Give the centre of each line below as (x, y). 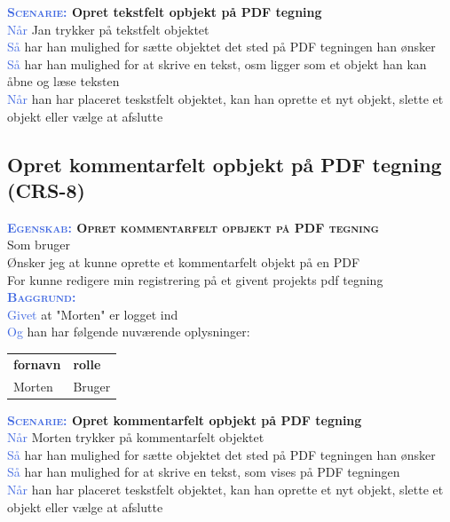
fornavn (37, 364)
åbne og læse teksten (63, 81)
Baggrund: (42, 297)
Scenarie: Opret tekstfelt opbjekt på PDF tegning (165, 12)
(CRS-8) (46, 190)
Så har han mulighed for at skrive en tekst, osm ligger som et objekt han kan (217, 63)
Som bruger (39, 245)
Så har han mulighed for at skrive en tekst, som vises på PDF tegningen (204, 472)
